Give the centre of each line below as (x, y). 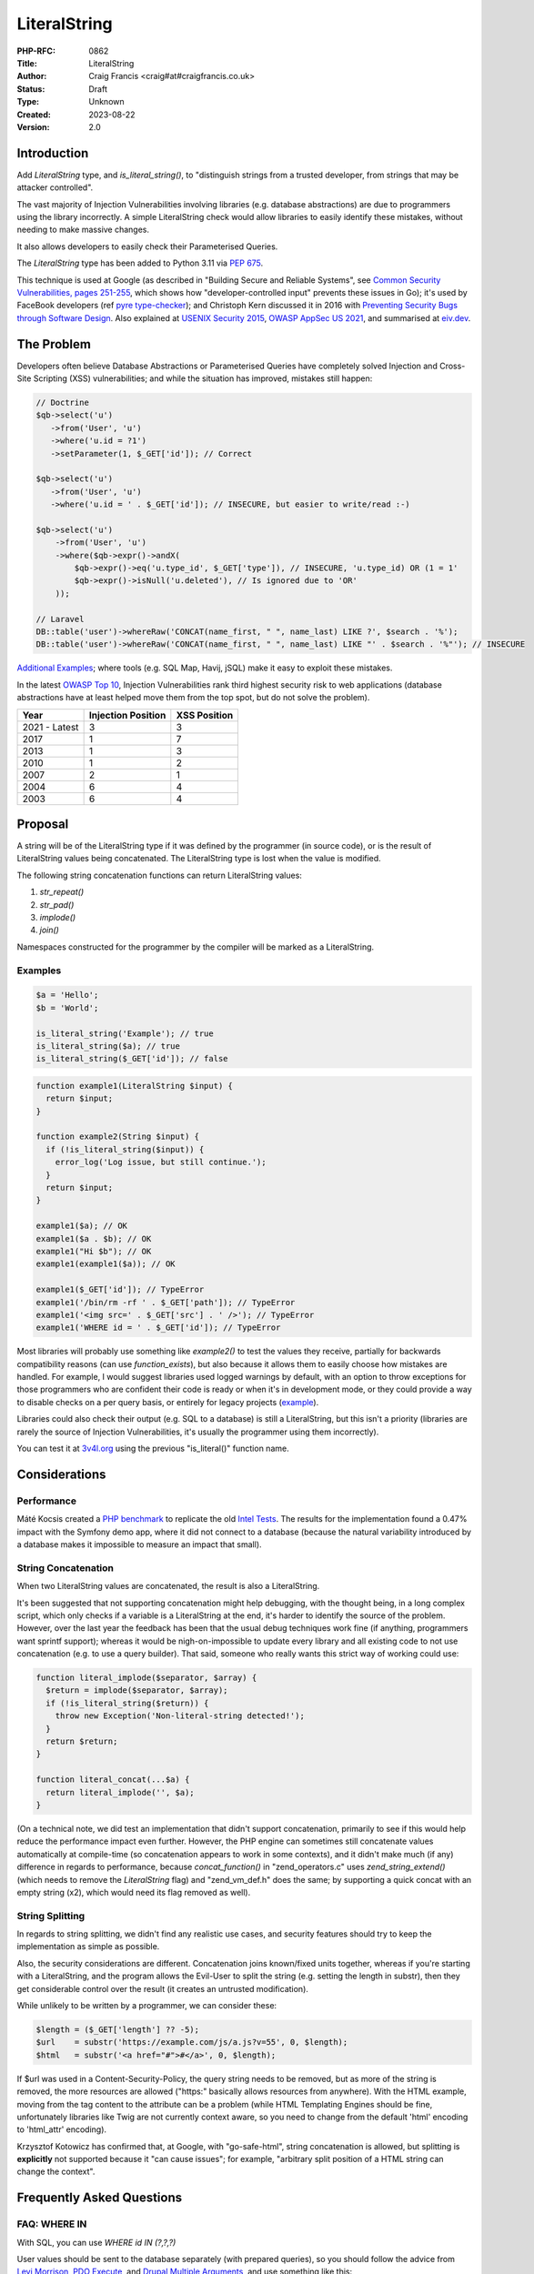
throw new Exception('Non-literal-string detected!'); (180, 1716)
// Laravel (60, 619)
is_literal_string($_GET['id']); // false (132, 1059)
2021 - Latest (50, 727)
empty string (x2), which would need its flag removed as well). (134, 1892)
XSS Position (205, 715)
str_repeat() (62, 892)
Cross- (453, 366)
